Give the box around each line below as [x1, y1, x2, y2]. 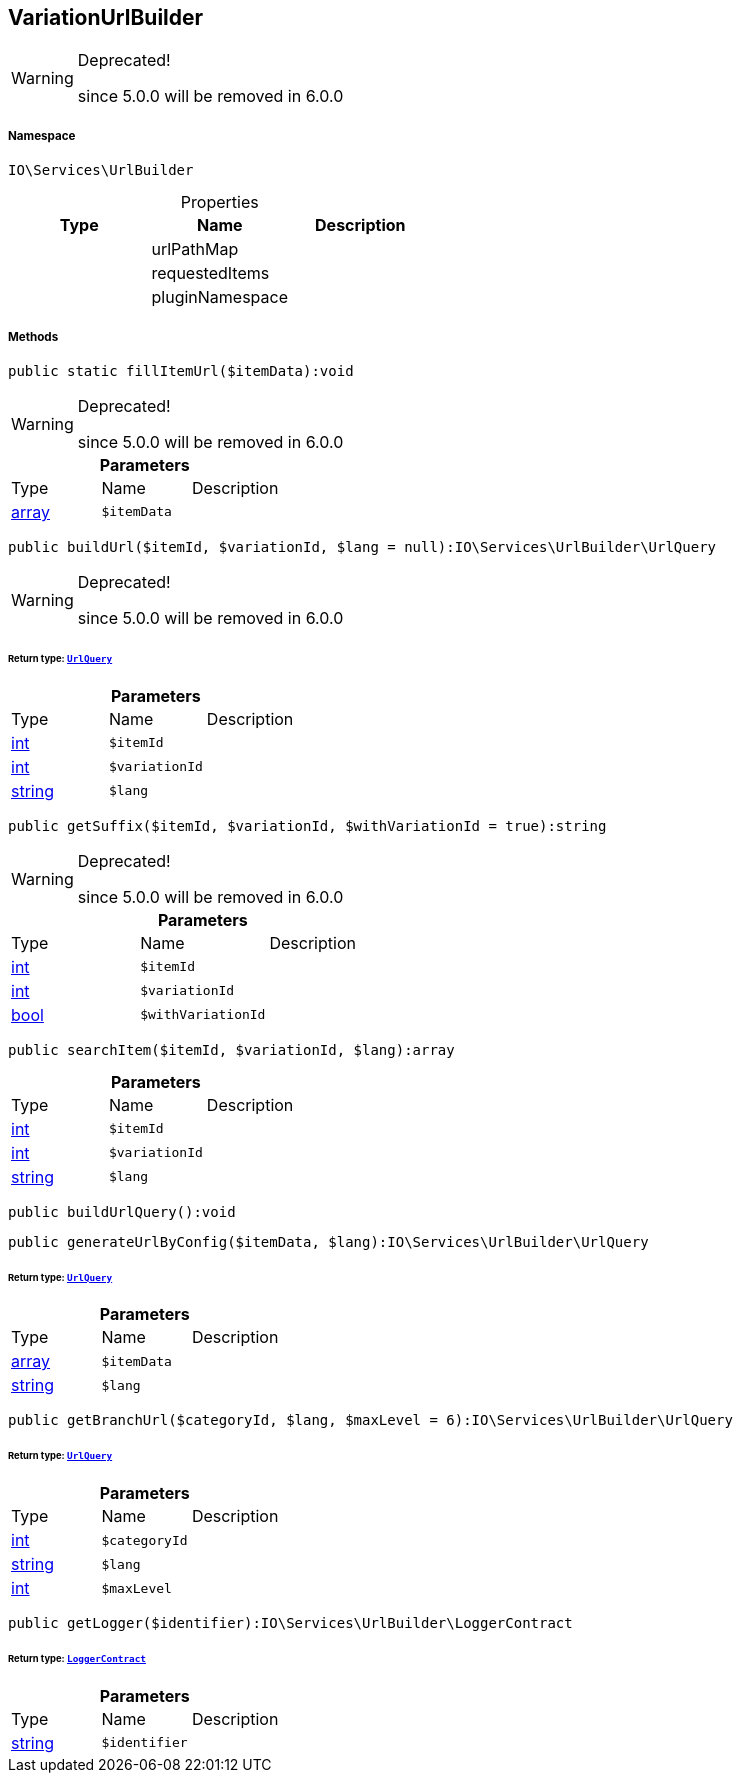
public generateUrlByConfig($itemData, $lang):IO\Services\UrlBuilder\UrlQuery [8, 1233, 649, 1250]
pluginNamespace [151, 287, 289, 308]
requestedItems [151, 263, 270, 284]
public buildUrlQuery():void [8, 1203, 236, 1220]
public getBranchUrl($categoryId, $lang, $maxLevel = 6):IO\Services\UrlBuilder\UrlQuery [8, 1412, 733, 1429]
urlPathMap [151, 239, 239, 260]
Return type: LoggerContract [8, 1652, 147, 1664]
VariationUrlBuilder [8, 5, 204, 30]
